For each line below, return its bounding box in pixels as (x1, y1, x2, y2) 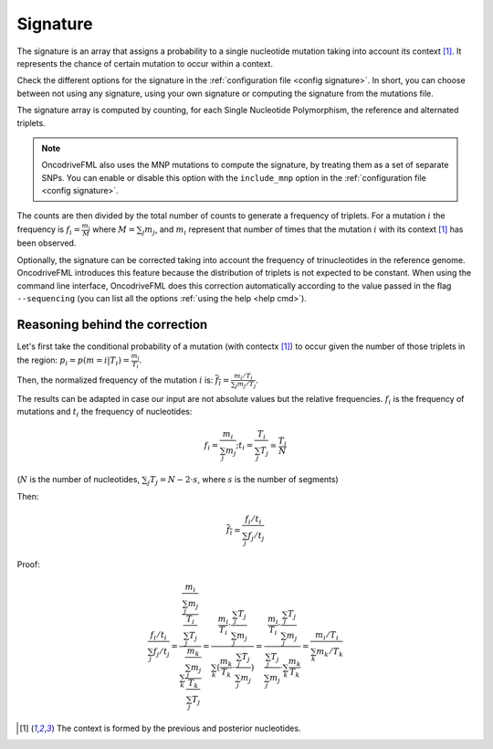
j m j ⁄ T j (235, 380, 257, 390)
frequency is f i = (16, 224, 81, 237)
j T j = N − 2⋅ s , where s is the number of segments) (147, 474, 340, 488)
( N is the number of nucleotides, (16, 474, 141, 485)
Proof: (16, 558, 40, 570)
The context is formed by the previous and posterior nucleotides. (56, 723, 301, 733)
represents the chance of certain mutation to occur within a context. (16, 58, 274, 69)
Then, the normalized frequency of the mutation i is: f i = (16, 374, 230, 387)
